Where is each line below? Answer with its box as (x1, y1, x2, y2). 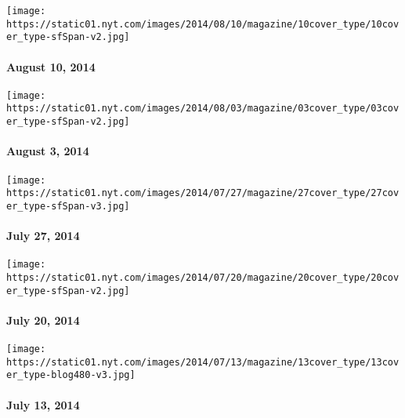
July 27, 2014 (6, 227, 80, 244)
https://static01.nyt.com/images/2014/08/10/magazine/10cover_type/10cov (6, 18, 400, 30)
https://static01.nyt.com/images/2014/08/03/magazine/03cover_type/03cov (6, 103, 400, 114)
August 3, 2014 (6, 143, 89, 159)
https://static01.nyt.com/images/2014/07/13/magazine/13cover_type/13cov (6, 356, 400, 368)
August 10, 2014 (6, 58, 96, 75)
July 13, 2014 (6, 396, 80, 413)
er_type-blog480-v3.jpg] (6, 369, 136, 381)
